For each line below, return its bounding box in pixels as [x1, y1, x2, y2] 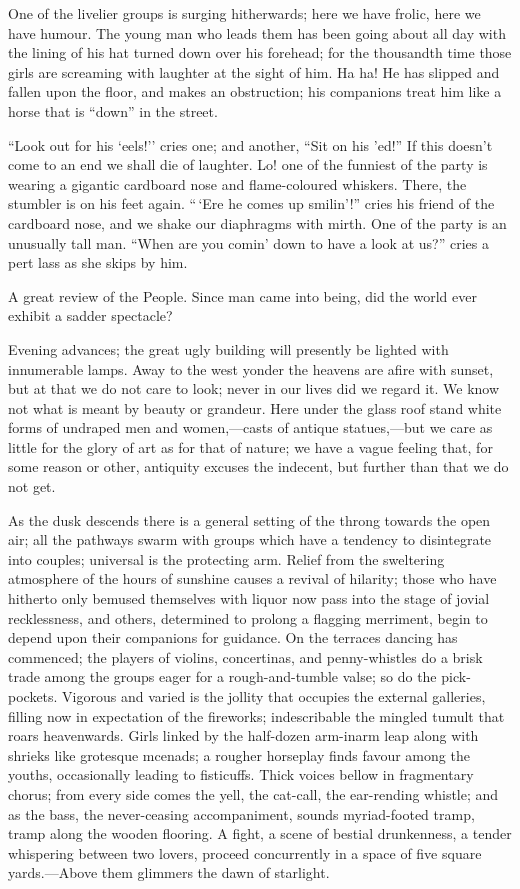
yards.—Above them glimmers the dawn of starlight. [8, 862, 330, 883]
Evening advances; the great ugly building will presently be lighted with [8, 338, 449, 359]
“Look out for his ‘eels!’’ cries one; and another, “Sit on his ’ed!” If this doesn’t [8, 134, 493, 155]
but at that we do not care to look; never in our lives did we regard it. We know [8, 378, 500, 399]
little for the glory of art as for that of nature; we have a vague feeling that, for [8, 436, 493, 457]
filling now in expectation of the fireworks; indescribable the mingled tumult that [8, 705, 505, 726]
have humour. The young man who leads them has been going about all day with [8, 22, 506, 43]
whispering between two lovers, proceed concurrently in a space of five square [8, 842, 482, 863]
